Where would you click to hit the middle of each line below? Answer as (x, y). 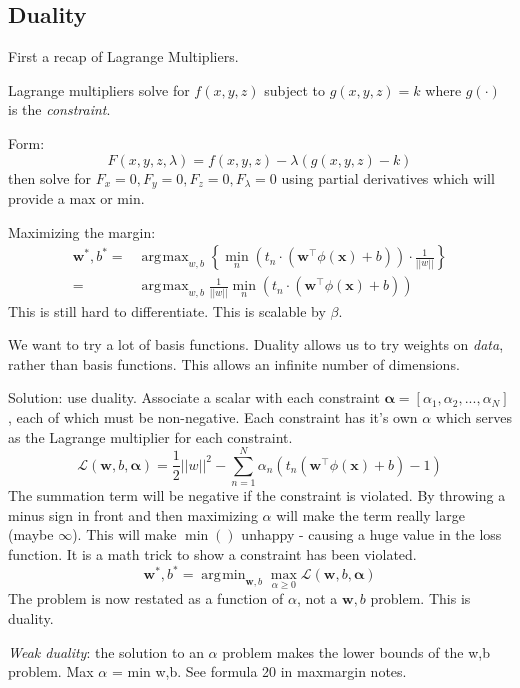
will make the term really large (370, 514)
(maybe (31, 534)
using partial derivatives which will (388, 177)
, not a (317, 598)
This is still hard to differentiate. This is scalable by (167, 310)
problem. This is (420, 598)
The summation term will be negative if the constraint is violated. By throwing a (257, 495)
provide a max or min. (76, 198)
